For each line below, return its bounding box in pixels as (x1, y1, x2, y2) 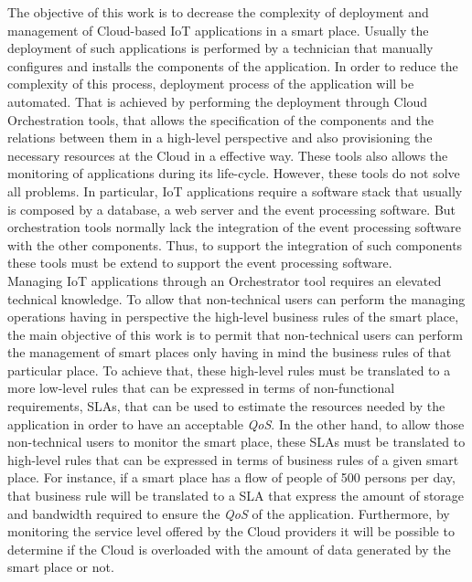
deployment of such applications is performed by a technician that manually (7, 38, 434, 58)
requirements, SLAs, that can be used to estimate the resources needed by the (7, 397, 445, 416)
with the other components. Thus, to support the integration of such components (7, 235, 463, 254)
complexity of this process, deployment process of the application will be (7, 74, 414, 93)
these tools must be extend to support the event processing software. (7, 253, 392, 272)
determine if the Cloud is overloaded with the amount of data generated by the (7, 539, 451, 558)
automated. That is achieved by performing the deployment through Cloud (7, 91, 428, 111)
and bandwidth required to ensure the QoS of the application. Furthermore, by (7, 503, 450, 523)
